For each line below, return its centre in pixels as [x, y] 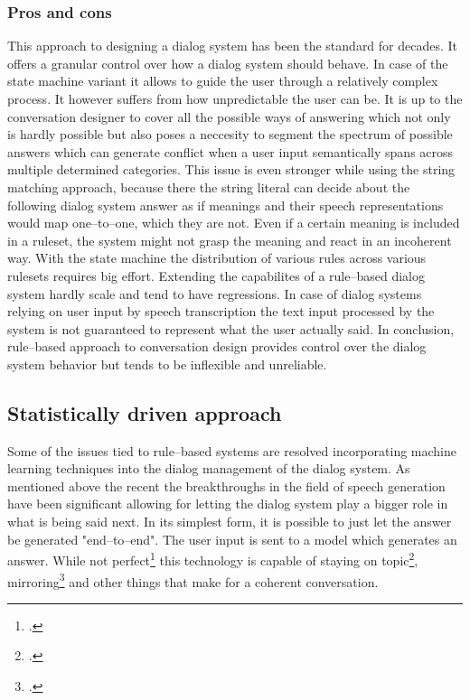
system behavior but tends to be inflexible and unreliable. [167, 364]
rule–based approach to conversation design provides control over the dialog [217, 346]
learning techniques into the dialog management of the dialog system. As [209, 468]
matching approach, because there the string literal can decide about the [209, 187]
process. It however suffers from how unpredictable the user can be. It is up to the [235, 98]
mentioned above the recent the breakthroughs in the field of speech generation [226, 485]
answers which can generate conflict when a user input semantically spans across [230, 151]
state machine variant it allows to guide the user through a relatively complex [223, 81]
